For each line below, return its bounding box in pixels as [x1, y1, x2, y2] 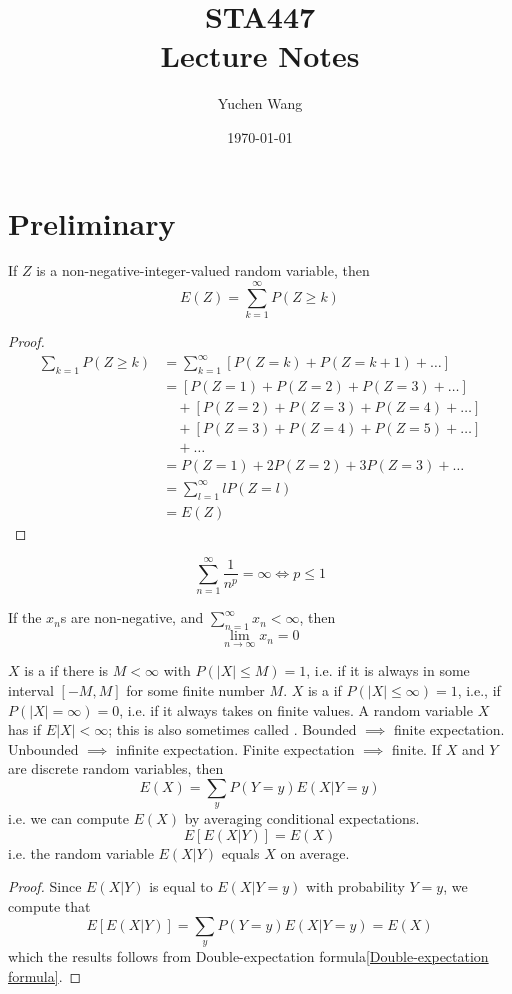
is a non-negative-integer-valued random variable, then [36, 260, 370, 281]
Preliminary [8, 202, 176, 243]
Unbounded [8, 738, 79, 759]
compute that [8, 896, 91, 917]
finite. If [391, 738, 442, 759]
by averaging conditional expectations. [184, 808, 420, 829]
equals [221, 842, 260, 863]
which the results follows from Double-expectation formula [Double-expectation [8, 946, 489, 967]
